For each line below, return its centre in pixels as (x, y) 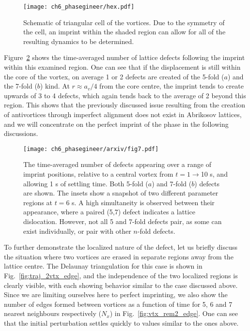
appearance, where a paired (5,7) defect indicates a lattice (109, 212)
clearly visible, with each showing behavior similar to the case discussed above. (121, 285)
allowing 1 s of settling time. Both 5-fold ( (86, 183)
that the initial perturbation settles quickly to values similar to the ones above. (121, 323)
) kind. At (55, 86)
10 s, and (214, 174)
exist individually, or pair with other (77, 231)
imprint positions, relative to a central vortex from (98, 174)
